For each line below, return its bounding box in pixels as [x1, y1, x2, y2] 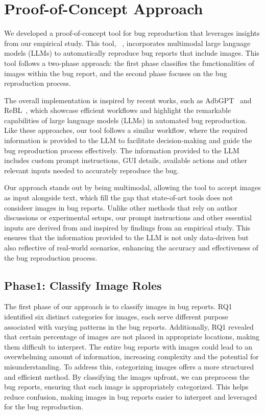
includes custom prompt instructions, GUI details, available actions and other [4, 155, 247, 166]
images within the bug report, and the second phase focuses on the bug [4, 67, 227, 78]
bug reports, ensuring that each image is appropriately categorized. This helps [4, 381, 249, 392]
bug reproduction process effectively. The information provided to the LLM [4, 145, 239, 155]
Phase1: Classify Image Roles [4, 277, 162, 293]
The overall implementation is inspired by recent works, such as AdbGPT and [4, 95, 252, 105]
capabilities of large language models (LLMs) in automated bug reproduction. [4, 114, 247, 125]
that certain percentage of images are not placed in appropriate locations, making [4, 331, 260, 342]
